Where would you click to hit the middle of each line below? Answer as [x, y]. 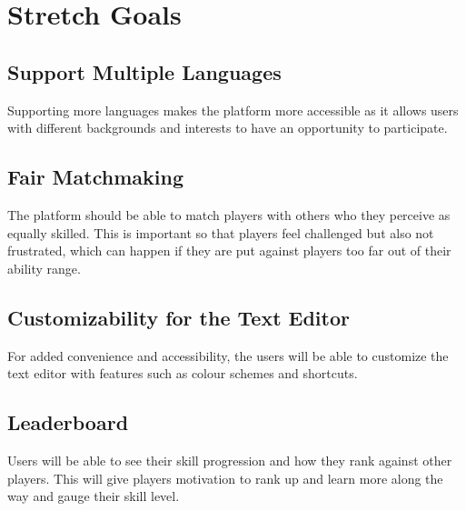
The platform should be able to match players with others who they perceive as [229, 214]
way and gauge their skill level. [94, 496]
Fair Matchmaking [95, 177]
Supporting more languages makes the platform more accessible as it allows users [233, 110]
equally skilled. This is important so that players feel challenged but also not [221, 232]
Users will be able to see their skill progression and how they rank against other [230, 460]
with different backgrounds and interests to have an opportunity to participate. [228, 128]
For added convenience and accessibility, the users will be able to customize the [228, 355]
